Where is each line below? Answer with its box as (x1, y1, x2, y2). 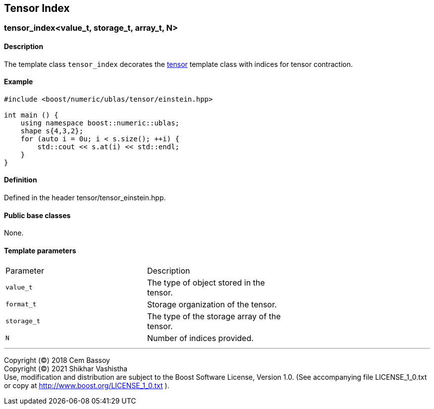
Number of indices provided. (147, 333, 254, 343)
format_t (5, 300, 37, 308)
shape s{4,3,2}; (20, 126, 84, 135)
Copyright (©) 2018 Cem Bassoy (4, 355, 110, 364)
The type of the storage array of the (147, 311, 281, 321)
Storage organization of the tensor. (147, 299, 277, 309)
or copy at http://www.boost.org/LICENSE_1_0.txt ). (4, 381, 169, 390)
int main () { (4, 111, 58, 119)
